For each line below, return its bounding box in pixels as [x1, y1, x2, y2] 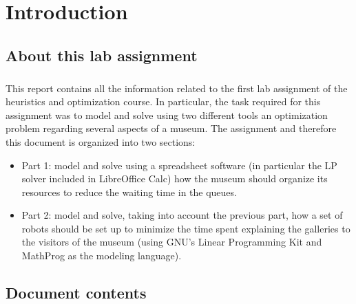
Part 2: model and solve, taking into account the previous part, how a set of [21, 208, 343, 222]
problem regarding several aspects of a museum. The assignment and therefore [6, 121, 337, 135]
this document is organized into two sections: [6, 134, 196, 149]
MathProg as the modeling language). [21, 248, 182, 263]
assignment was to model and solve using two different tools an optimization [6, 107, 328, 122]
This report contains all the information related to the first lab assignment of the [6, 80, 348, 95]
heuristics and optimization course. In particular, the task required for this [6, 94, 321, 109]
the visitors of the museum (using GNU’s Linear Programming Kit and [21, 235, 322, 249]
